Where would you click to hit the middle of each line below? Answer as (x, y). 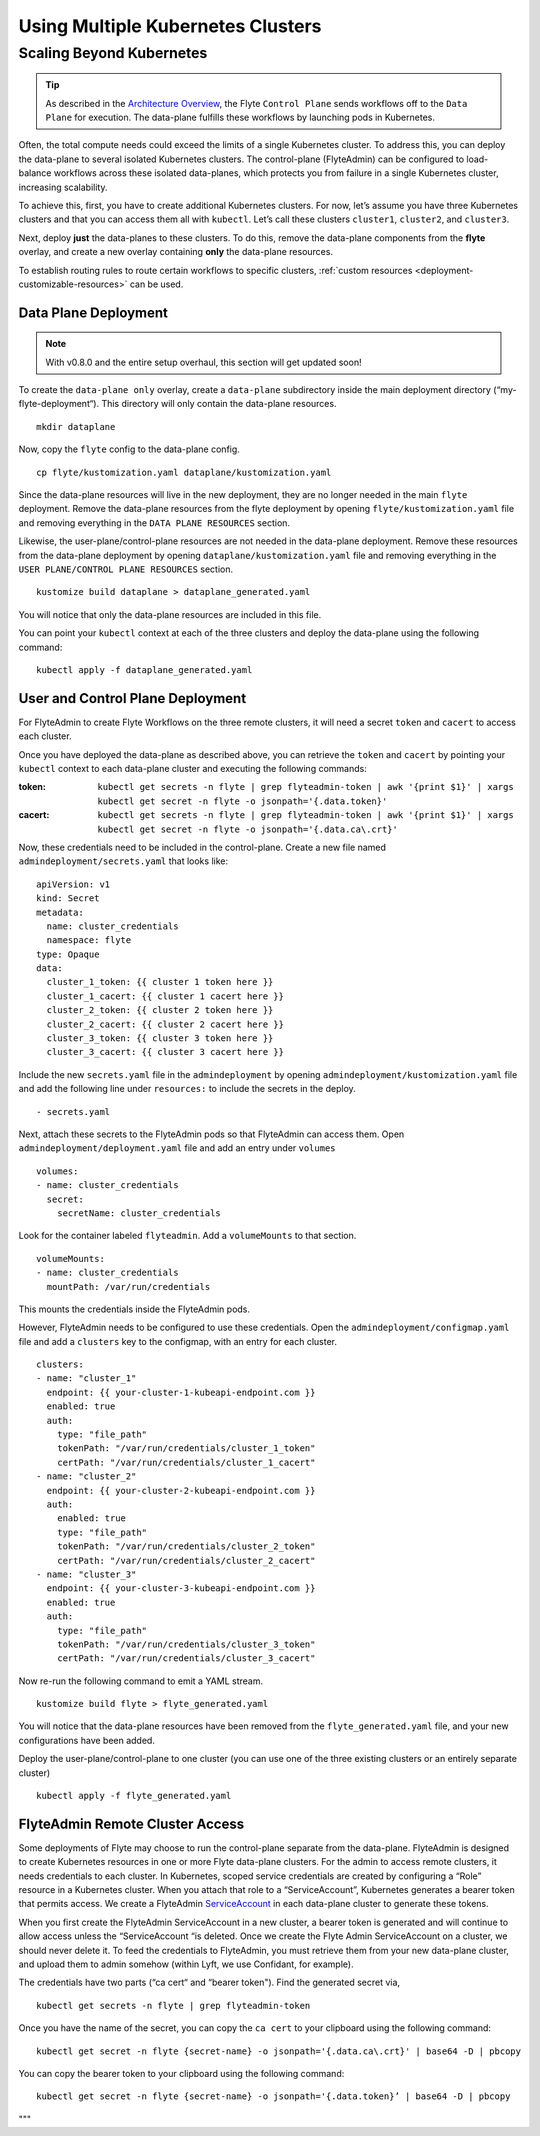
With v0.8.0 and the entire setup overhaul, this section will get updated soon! (203, 362)
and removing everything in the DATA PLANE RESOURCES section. (154, 522)
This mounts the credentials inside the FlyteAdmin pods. (134, 1309)
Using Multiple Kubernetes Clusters (170, 26)
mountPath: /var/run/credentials (128, 1286)
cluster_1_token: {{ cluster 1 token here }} (160, 982)
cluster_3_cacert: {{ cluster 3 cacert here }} (165, 1052)
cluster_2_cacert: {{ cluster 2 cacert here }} (165, 1024)
